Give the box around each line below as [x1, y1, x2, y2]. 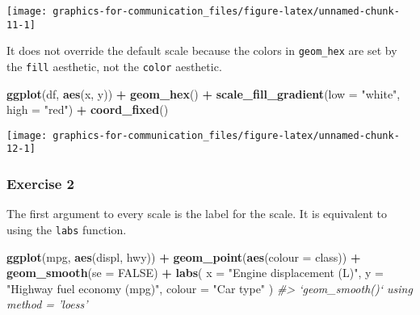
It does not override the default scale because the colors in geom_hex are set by [6, 42, 397, 59]
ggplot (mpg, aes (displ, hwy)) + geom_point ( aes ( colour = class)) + [6, 248, 361, 265]
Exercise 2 [6, 174, 74, 194]
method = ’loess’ [6, 296, 88, 313]
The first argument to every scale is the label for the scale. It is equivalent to [6, 205, 388, 222]
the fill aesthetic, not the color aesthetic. [6, 57, 222, 74]
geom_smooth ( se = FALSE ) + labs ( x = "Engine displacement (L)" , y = [6, 264, 384, 281]
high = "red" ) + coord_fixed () [6, 101, 169, 118]
